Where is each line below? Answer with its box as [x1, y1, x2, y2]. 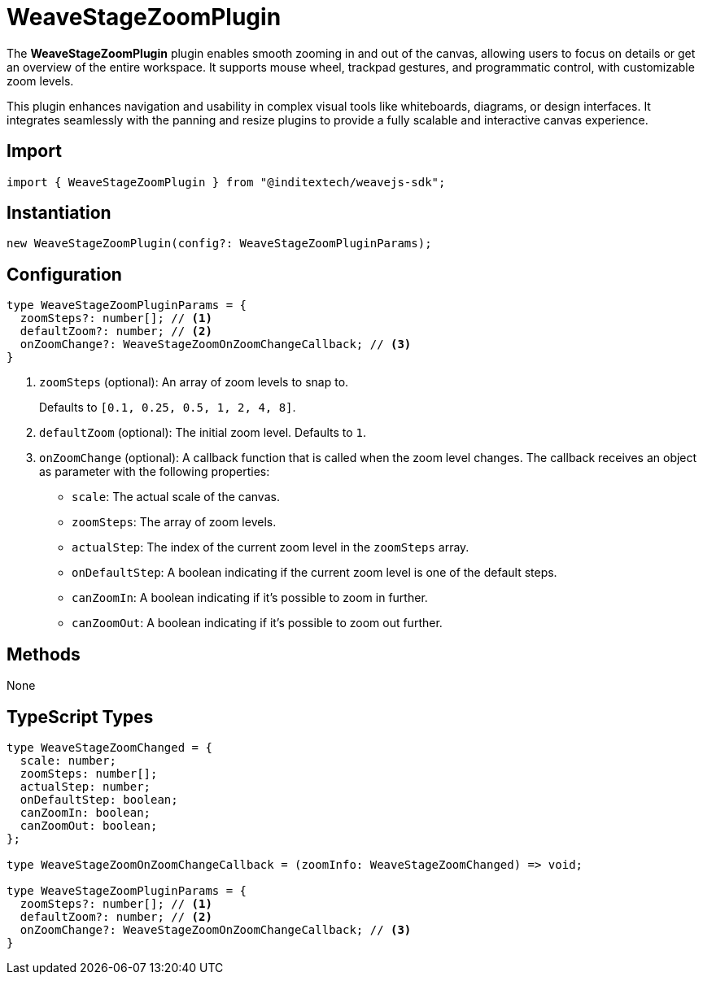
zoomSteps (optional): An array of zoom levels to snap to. [39, 375, 349, 390]
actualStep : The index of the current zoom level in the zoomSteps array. [72, 540, 469, 555]
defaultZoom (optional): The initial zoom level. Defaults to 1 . [39, 425, 367, 440]
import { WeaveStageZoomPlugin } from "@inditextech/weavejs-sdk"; [7, 175, 446, 189]
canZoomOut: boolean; [20, 818, 158, 832]
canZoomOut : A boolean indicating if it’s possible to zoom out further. [72, 616, 443, 630]
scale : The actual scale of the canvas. [72, 490, 280, 504]
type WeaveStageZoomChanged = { [7, 740, 212, 754]
